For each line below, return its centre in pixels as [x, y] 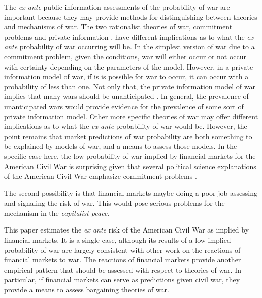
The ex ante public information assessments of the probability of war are [117, 7]
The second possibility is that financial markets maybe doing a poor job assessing [131, 193]
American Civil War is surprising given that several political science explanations [130, 166]
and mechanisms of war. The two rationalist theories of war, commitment [118, 27]
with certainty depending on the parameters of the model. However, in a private [129, 66]
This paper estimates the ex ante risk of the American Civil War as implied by [127, 230]
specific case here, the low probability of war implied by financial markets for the [130, 156]
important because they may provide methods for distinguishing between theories [131, 16]
